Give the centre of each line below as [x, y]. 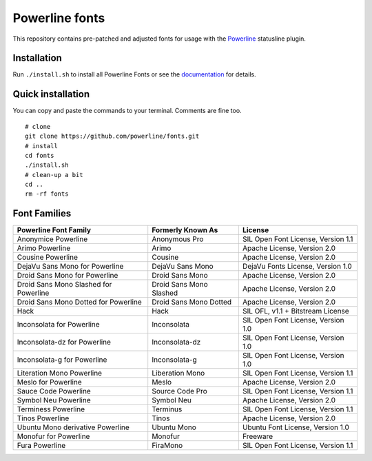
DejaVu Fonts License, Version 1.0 [297, 267]
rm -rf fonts [47, 194]
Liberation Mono [178, 373]
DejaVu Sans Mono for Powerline [70, 267]
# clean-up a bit [54, 175]
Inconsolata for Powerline [58, 325]
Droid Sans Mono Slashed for [64, 285]
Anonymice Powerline [52, 239]
